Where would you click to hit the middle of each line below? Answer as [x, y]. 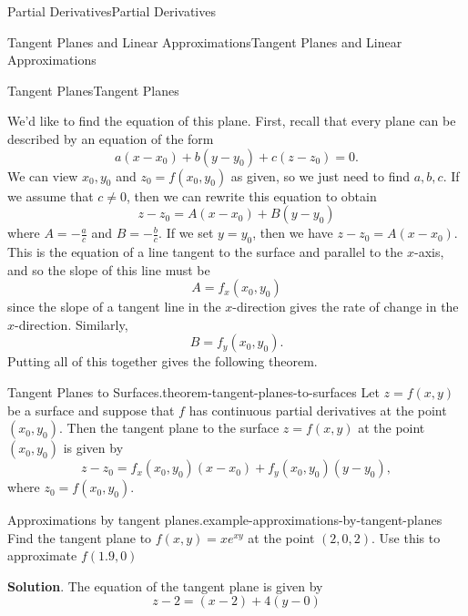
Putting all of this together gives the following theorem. [163, 361]
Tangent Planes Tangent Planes [93, 90]
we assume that [51, 195]
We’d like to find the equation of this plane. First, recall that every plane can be [232, 121]
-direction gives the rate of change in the [346, 307]
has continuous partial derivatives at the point [318, 410]
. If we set [186, 233]
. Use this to [406, 537]
